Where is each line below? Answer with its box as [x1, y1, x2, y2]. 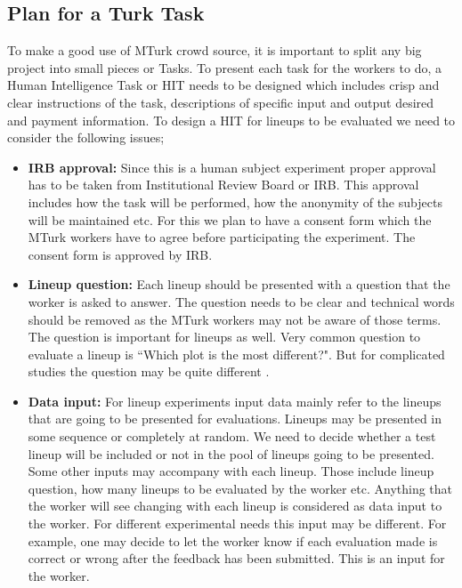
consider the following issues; [7, 128, 165, 147]
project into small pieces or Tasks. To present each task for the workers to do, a [7, 58, 442, 77]
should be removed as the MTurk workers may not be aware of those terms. [28, 310, 442, 328]
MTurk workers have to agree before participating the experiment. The [28, 228, 416, 246]
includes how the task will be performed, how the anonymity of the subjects [28, 192, 442, 211]
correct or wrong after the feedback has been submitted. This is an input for [28, 549, 445, 568]
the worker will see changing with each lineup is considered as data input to [28, 496, 442, 515]
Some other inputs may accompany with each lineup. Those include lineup [28, 462, 434, 480]
